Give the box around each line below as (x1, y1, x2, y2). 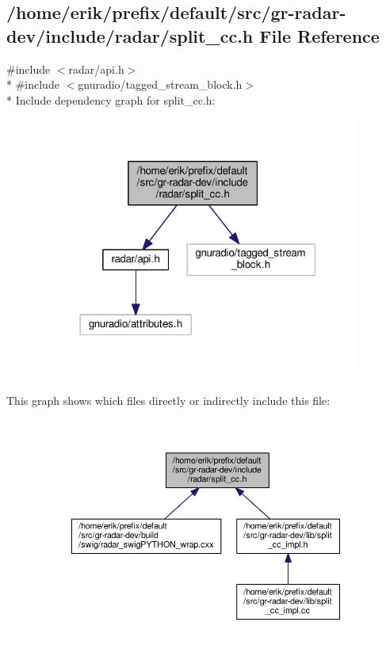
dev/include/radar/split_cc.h (6, 23, 254, 48)
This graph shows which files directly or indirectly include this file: (6, 391, 331, 408)
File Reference (259, 23, 380, 48)
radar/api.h (68, 60, 124, 77)
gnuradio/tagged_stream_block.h (78, 76, 243, 93)
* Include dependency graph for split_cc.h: (6, 91, 216, 108)
